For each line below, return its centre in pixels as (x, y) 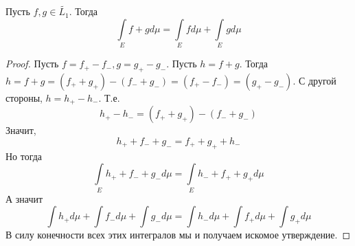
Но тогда (24, 156)
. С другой (314, 80)
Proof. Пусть (32, 64)
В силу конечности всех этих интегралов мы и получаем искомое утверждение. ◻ (178, 235)
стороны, (24, 97)
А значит (24, 198)
